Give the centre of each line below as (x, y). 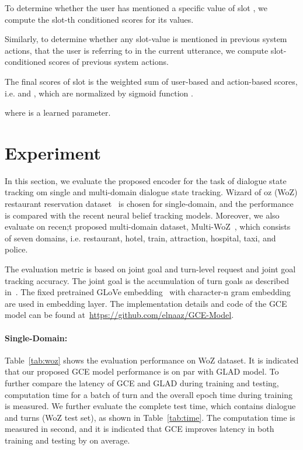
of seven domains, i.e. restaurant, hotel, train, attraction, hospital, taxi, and (140, 238)
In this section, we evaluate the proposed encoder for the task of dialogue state (146, 180)
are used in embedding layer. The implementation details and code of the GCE (146, 303)
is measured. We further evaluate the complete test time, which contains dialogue (150, 406)
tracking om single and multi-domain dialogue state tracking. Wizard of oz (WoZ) (151, 192)
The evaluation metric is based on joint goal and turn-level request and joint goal (150, 269)
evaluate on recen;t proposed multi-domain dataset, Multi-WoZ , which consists (148, 226)
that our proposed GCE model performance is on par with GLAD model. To (142, 371)
